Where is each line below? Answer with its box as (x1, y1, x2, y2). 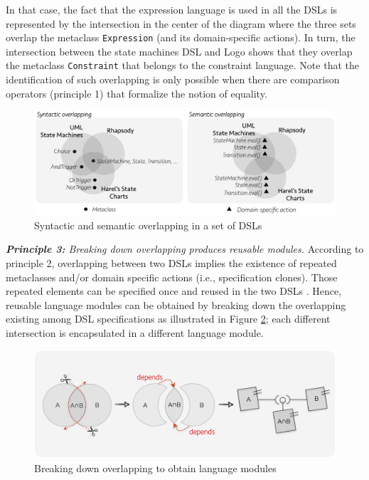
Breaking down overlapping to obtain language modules (34, 460, 277, 475)
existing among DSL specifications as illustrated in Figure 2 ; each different (6, 311, 331, 326)
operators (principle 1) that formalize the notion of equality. (6, 85, 267, 100)
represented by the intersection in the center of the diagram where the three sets (6, 16, 356, 31)
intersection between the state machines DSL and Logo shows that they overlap (6, 43, 353, 58)
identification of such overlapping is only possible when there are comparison (6, 72, 340, 87)
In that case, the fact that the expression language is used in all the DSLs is (6, 2, 338, 16)
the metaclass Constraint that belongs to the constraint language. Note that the (6, 58, 359, 73)
